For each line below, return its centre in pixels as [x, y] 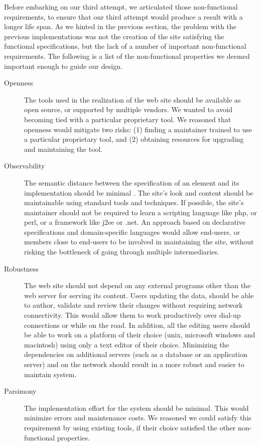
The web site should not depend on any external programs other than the [138, 285]
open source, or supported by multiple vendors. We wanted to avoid [128, 109]
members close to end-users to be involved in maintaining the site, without [139, 242]
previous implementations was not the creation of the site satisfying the [114, 36]
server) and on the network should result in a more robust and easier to [134, 364]
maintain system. [50, 374]
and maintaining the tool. [63, 149]
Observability [25, 166]
